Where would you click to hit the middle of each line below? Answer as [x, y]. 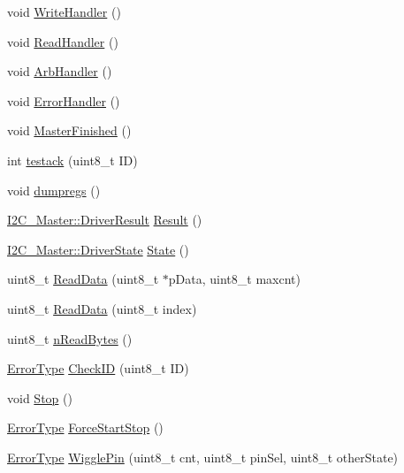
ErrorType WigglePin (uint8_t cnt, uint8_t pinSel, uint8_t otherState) [203, 457]
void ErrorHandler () [64, 100]
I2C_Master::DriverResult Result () [105, 220]
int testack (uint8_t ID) [72, 160]
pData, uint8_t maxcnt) [234, 279]
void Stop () [40, 397]
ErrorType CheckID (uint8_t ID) [98, 368]
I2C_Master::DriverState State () [98, 249]
